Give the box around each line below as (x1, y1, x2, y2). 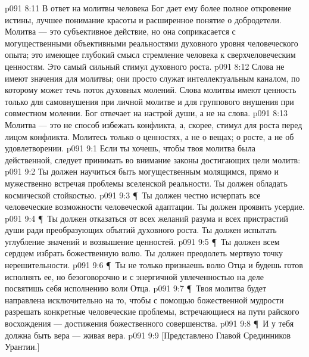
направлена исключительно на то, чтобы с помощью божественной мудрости (5, 293, 284, 306)
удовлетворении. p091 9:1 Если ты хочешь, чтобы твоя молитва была (5, 142, 255, 154)
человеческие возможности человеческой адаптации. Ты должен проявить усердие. (5, 200, 305, 213)
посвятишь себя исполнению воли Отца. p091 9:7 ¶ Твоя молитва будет (5, 282, 267, 294)
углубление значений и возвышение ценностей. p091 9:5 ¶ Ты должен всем (5, 235, 280, 247)
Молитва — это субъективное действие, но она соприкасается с (5, 25, 236, 38)
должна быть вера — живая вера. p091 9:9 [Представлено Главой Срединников (5, 328, 291, 341)
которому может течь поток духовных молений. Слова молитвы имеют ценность (5, 83, 296, 96)
